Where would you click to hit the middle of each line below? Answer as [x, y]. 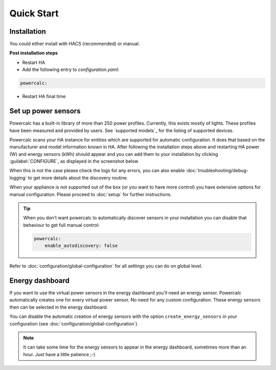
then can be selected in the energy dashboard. [59, 307]
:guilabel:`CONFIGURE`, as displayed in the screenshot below [74, 161]
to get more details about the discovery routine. [78, 178]
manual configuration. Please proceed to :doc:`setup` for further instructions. [91, 194]
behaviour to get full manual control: [61, 225]
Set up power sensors [45, 111]
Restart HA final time [44, 97]
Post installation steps [34, 53]
